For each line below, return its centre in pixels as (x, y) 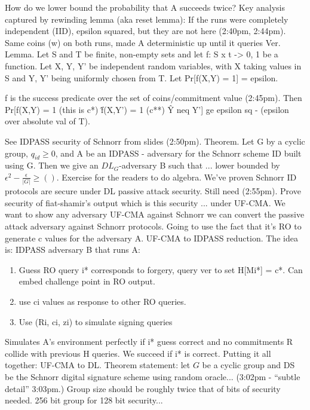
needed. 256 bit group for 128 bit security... (84, 400)
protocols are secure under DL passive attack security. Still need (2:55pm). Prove (153, 191)
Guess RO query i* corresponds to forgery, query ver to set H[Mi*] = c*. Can (161, 269)
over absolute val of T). (47, 121)
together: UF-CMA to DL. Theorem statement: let (98, 365)
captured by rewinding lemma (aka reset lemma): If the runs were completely (147, 19)
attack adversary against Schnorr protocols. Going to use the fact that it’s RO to (153, 226)
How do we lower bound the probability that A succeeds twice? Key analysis (145, 7)
